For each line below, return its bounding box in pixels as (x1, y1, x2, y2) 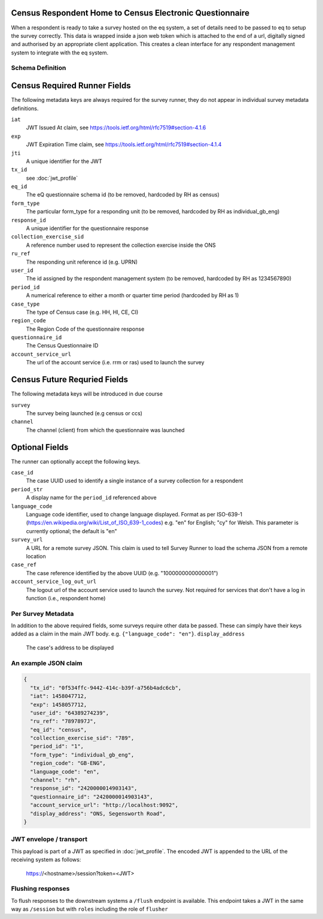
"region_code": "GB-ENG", (30, 760, 106, 767)
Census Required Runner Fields (11, 81, 131, 91)
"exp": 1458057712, (30, 701, 87, 708)
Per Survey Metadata (11, 609, 74, 618)
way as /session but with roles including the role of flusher (11, 905, 169, 913)
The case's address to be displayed (26, 644, 114, 651)
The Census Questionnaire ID (26, 342, 99, 349)
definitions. (11, 105, 39, 112)
